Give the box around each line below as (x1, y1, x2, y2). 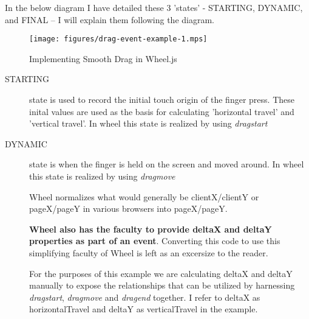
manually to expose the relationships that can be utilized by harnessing (29, 279, 295, 292)
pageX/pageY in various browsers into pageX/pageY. (29, 202, 228, 215)
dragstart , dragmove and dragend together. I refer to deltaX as (29, 290, 260, 303)
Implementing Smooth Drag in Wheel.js (29, 52, 177, 65)
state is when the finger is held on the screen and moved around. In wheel (29, 158, 304, 170)
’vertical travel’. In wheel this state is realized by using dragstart (29, 117, 268, 130)
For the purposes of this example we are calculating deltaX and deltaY (29, 267, 293, 279)
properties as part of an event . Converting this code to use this (29, 234, 280, 247)
